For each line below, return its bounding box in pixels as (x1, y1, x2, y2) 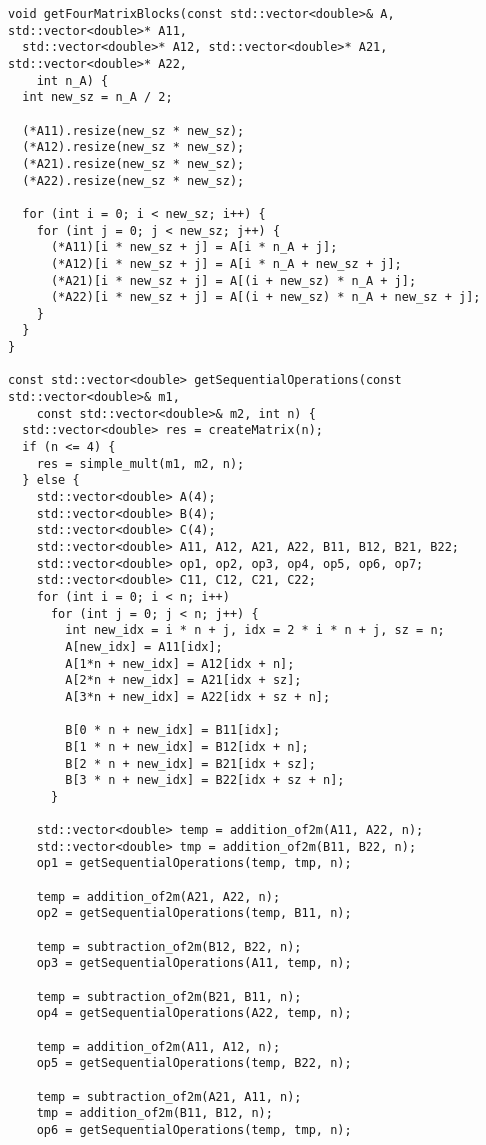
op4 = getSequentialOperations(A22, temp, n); (36, 1006, 352, 1021)
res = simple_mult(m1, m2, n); (36, 456, 245, 471)
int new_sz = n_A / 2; (22, 90, 173, 105)
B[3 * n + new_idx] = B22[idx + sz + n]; (65, 773, 345, 788)
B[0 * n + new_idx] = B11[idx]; (65, 723, 281, 738)
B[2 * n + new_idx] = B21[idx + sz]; (65, 756, 316, 771)
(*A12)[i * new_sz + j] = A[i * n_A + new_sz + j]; (50, 256, 402, 271)
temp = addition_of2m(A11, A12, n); (36, 1039, 281, 1054)
